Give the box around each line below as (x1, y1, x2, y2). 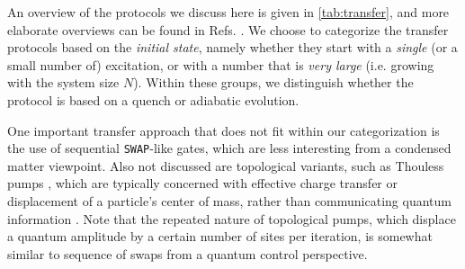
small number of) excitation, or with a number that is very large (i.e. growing (7, 55, 434, 74)
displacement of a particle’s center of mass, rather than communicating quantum (7, 192, 452, 210)
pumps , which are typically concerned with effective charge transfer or (7, 174, 398, 193)
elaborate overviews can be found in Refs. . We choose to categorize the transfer (7, 20, 449, 39)
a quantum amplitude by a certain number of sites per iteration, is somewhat (7, 227, 433, 246)
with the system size (7, 73, 120, 92)
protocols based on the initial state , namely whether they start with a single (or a (7, 38, 458, 57)
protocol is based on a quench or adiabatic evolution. (7, 90, 300, 109)
